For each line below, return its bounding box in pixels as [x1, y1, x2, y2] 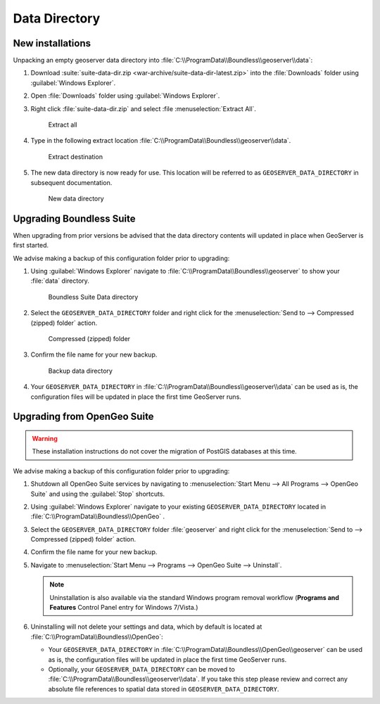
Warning [32, 434, 58, 442]
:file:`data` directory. [30, 276, 89, 285]
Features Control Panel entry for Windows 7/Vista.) [49, 603, 198, 612]
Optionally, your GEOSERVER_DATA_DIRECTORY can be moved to [48, 665, 235, 673]
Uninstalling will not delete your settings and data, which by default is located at [30, 622, 262, 631]
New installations [13, 37, 91, 49]
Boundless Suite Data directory [48, 293, 139, 301]
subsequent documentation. [30, 178, 113, 186]
